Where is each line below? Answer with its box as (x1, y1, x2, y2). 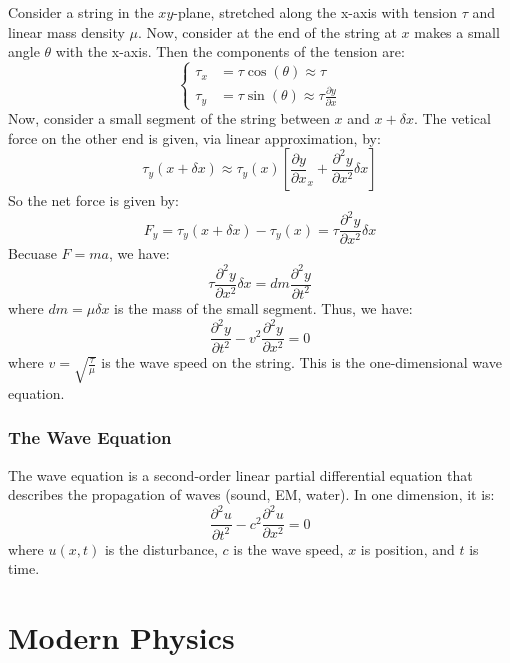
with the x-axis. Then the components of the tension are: (55, 41, 405, 62)
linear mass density (8, 21, 125, 42)
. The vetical (413, 108, 491, 129)
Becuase (8, 243, 57, 264)
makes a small (414, 21, 500, 42)
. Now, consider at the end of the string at (138, 21, 397, 42)
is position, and (360, 538, 455, 559)
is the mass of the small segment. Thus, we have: (114, 297, 413, 318)
